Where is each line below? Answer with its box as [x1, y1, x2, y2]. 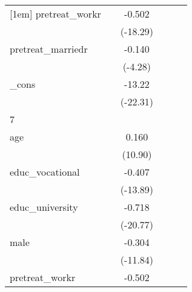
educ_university [10, 200, 78, 214]
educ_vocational [10, 165, 80, 179]
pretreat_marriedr [10, 42, 88, 56]
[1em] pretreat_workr [10, 7, 101, 21]
